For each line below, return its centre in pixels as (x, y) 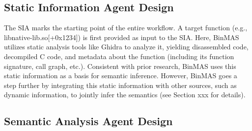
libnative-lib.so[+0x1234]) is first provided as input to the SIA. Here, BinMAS (122, 37)
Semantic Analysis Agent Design (88, 121)
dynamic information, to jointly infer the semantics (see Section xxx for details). (125, 95)
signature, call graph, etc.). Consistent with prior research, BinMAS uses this (120, 66)
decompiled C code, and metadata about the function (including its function (119, 56)
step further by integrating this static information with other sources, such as (120, 85)
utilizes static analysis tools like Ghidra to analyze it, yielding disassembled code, (126, 47)
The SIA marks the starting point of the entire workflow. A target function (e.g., (126, 28)
